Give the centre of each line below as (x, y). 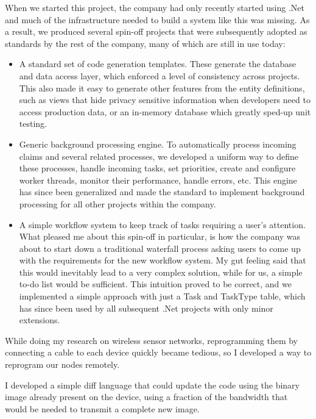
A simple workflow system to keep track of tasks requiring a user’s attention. (162, 224)
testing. (33, 124)
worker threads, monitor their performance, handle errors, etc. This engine (158, 180)
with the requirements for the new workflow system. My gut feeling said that (163, 260)
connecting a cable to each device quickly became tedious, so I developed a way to (158, 352)
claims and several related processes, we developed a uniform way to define (159, 156)
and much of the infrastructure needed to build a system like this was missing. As (157, 19)
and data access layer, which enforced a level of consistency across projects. (160, 75)
